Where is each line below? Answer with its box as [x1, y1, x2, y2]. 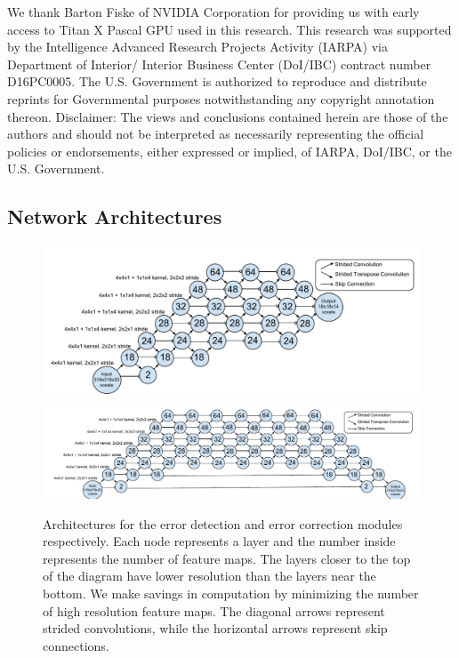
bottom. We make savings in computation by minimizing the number [43, 584, 419, 603]
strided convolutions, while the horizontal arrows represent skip [43, 619, 388, 638]
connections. [43, 636, 109, 654]
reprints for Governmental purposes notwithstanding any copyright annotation [7, 89, 435, 108]
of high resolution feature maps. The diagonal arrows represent [43, 601, 385, 620]
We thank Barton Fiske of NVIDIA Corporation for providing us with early [7, 3, 420, 20]
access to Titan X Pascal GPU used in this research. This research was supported [7, 20, 452, 38]
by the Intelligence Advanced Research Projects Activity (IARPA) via [7, 37, 388, 56]
